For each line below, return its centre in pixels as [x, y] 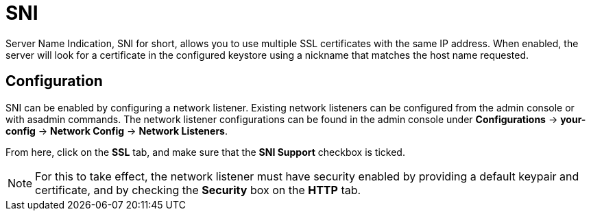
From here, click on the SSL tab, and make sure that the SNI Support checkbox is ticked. [205, 152]
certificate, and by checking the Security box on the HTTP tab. [198, 190]
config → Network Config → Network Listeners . [117, 131]
